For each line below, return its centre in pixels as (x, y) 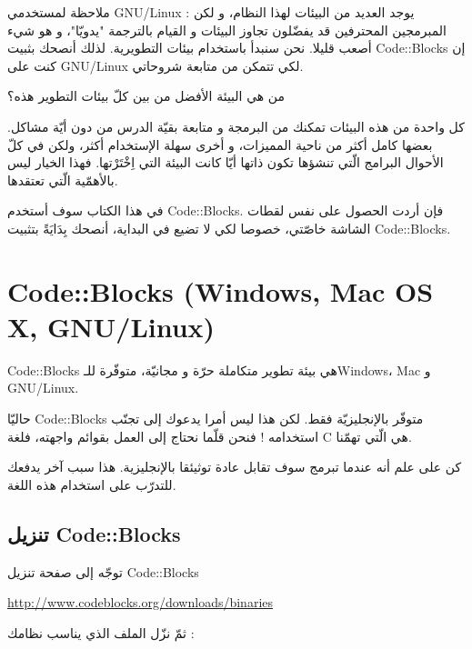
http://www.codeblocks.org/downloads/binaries (141, 602)
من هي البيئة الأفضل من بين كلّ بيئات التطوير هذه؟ (146, 96)
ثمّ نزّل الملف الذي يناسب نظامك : (101, 632)
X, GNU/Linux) (111, 326)
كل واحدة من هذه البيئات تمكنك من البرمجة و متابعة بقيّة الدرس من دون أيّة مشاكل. (236, 126)
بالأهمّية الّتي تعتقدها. (63, 180)
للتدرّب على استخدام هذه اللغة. (92, 484)
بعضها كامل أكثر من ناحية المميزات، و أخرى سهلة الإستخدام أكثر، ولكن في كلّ (220, 144)
